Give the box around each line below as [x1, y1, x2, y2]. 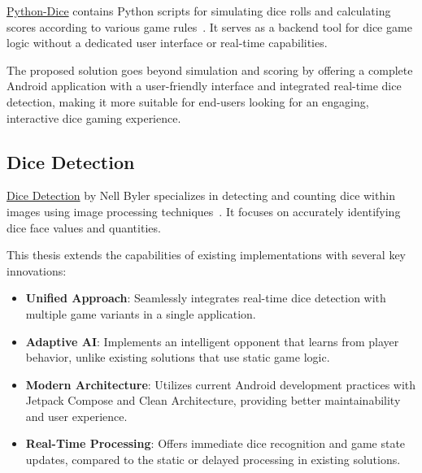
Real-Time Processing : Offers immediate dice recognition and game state [25, 435, 406, 452]
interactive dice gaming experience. [7, 109, 181, 126]
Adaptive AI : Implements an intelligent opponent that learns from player [25, 332, 399, 349]
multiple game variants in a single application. [25, 305, 256, 322]
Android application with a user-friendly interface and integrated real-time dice [7, 77, 402, 94]
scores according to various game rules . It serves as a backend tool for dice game [7, 18, 412, 35]
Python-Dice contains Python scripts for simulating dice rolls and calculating [7, 2, 391, 19]
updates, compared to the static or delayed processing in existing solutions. [25, 451, 401, 468]
